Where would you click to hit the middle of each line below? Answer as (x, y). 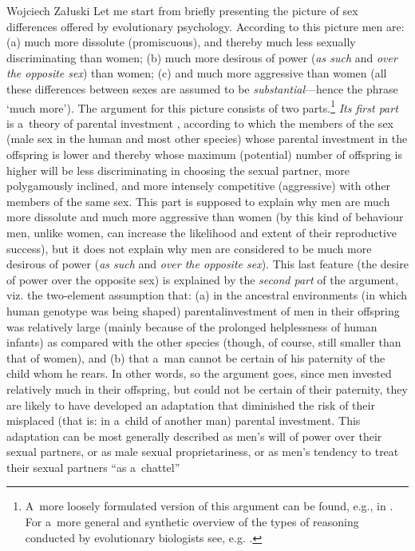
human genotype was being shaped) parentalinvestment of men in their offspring (203, 310)
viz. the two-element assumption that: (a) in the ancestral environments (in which (207, 295)
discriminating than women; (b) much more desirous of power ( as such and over (202, 57)
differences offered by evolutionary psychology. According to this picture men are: (206, 26)
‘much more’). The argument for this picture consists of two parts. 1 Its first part (202, 106)
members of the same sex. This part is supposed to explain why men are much (198, 201)
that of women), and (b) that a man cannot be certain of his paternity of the (196, 357)
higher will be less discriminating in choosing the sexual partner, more (178, 170)
